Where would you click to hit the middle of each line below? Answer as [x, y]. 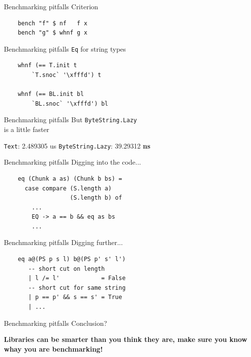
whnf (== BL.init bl [51, 94]
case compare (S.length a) [68, 188]
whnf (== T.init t [47, 66]
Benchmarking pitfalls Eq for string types [65, 48]
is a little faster [27, 129]
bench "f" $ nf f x [52, 23]
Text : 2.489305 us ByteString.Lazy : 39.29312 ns [77, 145]
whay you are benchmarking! [53, 348]
